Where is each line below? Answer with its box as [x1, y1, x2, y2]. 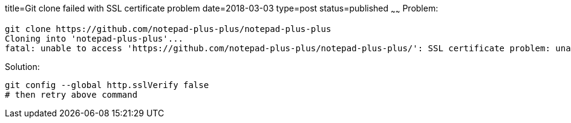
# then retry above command [5, 89, 138, 99]
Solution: [5, 61, 40, 72]
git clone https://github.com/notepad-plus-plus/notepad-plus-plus [5, 24, 331, 34]
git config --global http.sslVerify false [5, 80, 209, 90]
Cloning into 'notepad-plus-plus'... [5, 33, 184, 43]
